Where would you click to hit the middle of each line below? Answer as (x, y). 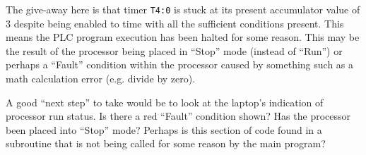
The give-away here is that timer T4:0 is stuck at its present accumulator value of (183, 9)
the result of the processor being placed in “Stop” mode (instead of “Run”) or (174, 50)
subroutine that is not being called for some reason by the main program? (166, 143)
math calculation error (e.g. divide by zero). (101, 79)
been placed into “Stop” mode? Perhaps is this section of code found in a (164, 129)
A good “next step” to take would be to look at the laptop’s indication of (165, 102)
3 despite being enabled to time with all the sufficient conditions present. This (175, 23)
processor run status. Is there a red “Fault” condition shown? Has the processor (178, 116)
